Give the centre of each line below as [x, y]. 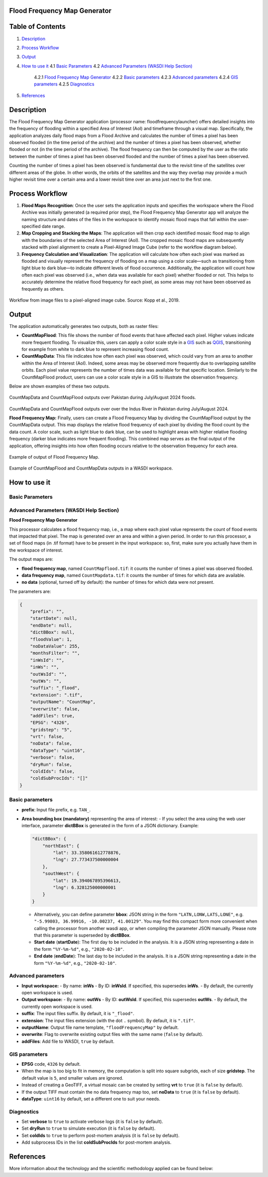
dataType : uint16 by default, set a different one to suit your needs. [91, 1099]
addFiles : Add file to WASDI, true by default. [68, 1041]
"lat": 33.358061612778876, [87, 853]
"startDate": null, [54, 618]
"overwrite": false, [55, 709]
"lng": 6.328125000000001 [84, 888]
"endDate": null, [51, 625]
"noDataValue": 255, [55, 646]
